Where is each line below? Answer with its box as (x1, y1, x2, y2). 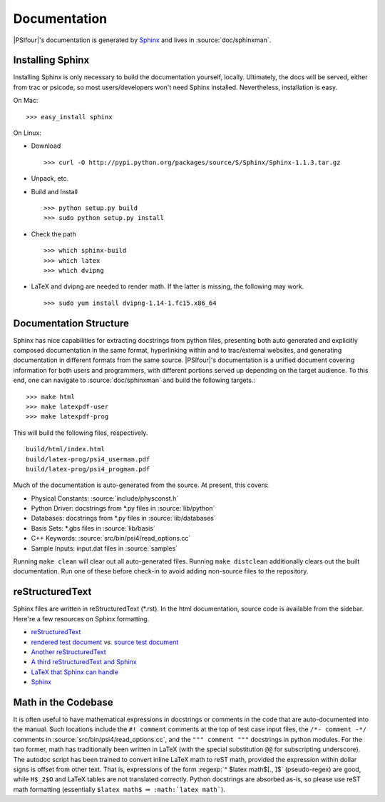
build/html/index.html (26, 445, 106, 453)
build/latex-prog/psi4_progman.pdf (26, 465, 150, 473)
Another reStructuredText (31, 647, 106, 656)
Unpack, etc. (31, 174, 69, 183)
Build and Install (31, 187, 78, 196)
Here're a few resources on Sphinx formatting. (13, 614, 150, 623)
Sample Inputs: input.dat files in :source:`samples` (31, 543, 178, 553)
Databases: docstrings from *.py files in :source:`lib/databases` (31, 514, 217, 523)
